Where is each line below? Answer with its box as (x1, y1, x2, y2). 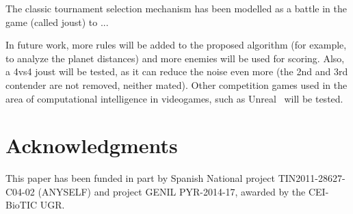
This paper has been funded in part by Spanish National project (5, 171, 275, 185)
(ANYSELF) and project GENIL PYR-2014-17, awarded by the (38, 184, 306, 198)
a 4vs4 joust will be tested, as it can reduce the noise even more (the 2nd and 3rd (5, 64, 348, 79)
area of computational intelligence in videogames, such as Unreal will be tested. (5, 91, 343, 105)
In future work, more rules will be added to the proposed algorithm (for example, (5, 38, 347, 52)
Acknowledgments (5, 131, 178, 159)
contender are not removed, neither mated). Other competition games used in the (5, 77, 348, 92)
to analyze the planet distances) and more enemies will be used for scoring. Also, (5, 51, 345, 65)
